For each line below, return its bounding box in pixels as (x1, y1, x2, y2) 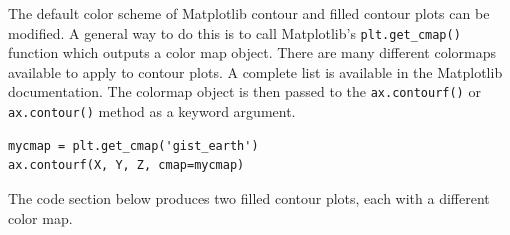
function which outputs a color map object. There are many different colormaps (8, 42, 497, 63)
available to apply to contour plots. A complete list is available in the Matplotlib (8, 61, 503, 82)
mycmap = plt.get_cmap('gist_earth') (8, 138, 259, 153)
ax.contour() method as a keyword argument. (8, 101, 296, 122)
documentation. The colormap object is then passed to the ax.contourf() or (8, 81, 481, 102)
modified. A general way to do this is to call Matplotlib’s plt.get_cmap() (8, 22, 461, 43)
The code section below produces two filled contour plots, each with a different (8, 187, 490, 208)
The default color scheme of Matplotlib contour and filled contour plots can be (8, 3, 490, 23)
